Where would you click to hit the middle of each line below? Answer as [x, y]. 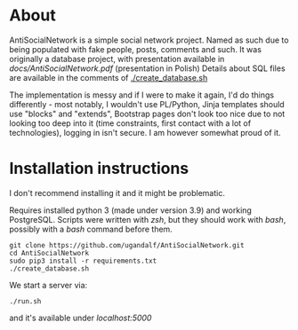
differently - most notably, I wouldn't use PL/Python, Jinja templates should [147, 104]
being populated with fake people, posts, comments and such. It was [136, 49]
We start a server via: [48, 285]
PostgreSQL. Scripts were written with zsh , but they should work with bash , [148, 219]
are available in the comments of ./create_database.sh [109, 77]
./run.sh [25, 301]
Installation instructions [99, 169]
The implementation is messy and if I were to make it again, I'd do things [141, 95]
